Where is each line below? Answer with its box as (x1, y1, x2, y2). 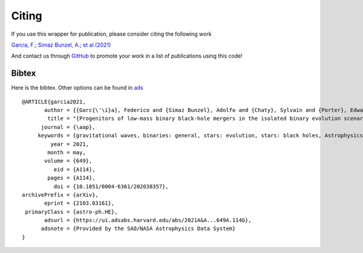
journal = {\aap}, (41, 123, 96, 130)
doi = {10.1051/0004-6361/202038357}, (53, 183, 169, 190)
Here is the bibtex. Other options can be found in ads (11, 84, 143, 91)
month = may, (47, 149, 86, 156)
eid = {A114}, (53, 166, 96, 172)
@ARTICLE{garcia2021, (22, 98, 86, 105)
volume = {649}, (44, 157, 93, 165)
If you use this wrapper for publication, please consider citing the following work (11, 30, 212, 38)
